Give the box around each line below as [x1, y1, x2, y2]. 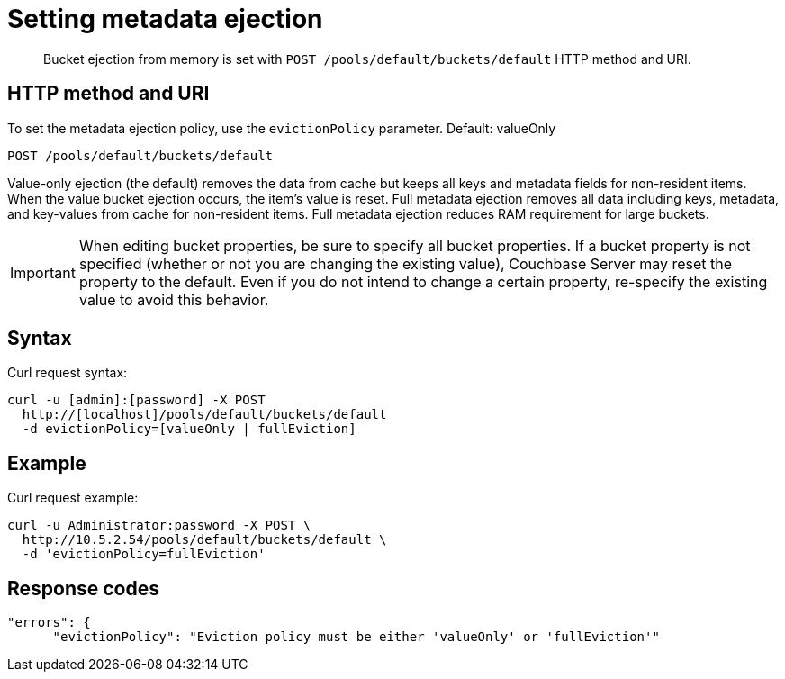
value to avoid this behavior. [78, 290, 269, 309]
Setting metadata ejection [7, 4, 323, 34]
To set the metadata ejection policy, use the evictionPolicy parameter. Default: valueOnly [7, 120, 556, 136]
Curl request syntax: [7, 365, 128, 381]
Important [10, 263, 76, 282]
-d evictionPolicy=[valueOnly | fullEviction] [22, 421, 356, 437]
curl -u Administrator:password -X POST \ [7, 518, 311, 533]
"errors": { [7, 615, 91, 630]
